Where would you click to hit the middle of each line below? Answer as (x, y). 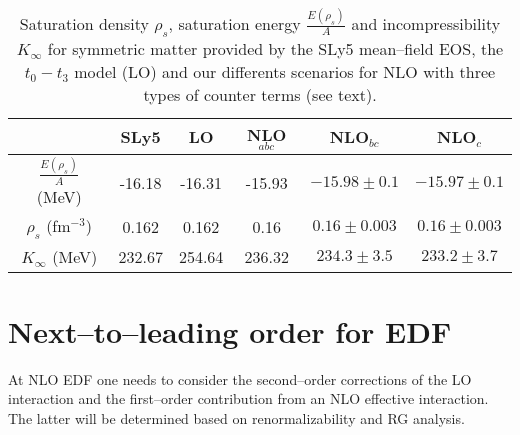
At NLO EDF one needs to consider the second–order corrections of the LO (240, 378)
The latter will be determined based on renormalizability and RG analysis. (236, 418)
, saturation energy (234, 23)
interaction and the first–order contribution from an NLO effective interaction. (248, 398)
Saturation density (84, 23)
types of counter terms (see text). (260, 95)
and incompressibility (426, 23)
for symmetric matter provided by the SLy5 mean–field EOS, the (275, 49)
